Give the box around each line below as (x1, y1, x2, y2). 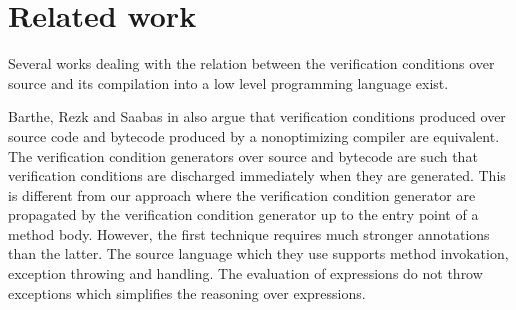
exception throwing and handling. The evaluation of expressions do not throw (8, 263, 483, 284)
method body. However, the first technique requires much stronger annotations (8, 223, 490, 244)
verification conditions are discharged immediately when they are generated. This (8, 165, 506, 186)
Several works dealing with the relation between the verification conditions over (8, 53, 495, 74)
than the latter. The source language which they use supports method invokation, (8, 243, 509, 264)
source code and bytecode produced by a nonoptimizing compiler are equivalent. (8, 125, 500, 146)
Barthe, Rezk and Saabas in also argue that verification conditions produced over (8, 106, 506, 127)
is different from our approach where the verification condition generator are (8, 184, 476, 205)
